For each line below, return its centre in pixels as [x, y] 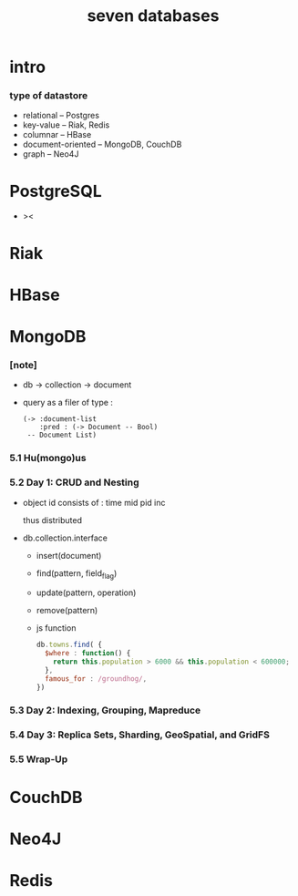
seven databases [153, 16]
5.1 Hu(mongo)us [48, 458]
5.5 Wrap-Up [39, 759]
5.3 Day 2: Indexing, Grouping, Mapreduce [105, 710]
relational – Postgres [61, 116]
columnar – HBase [57, 135]
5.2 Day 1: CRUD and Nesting [74, 482]
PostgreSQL [56, 191]
